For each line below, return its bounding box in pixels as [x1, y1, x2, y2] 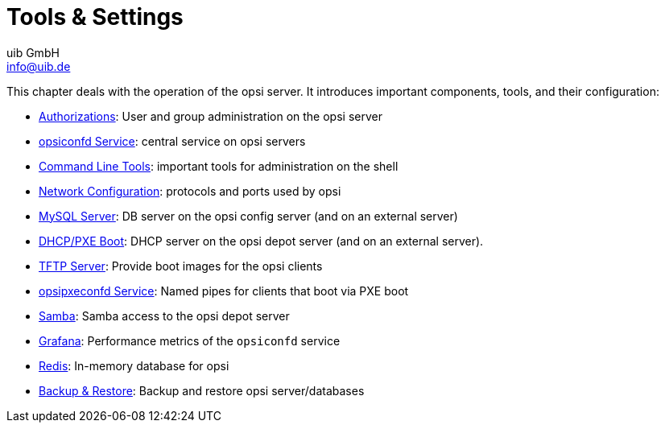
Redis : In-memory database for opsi [39, 358, 229, 373]
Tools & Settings [6, 3, 184, 31]
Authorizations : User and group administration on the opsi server [39, 109, 382, 123]
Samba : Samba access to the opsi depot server [39, 308, 290, 323]
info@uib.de [6, 59, 71, 73]
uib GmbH [6, 45, 60, 60]
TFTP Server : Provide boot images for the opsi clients [39, 258, 323, 273]
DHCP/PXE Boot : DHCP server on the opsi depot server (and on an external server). [39, 233, 484, 248]
